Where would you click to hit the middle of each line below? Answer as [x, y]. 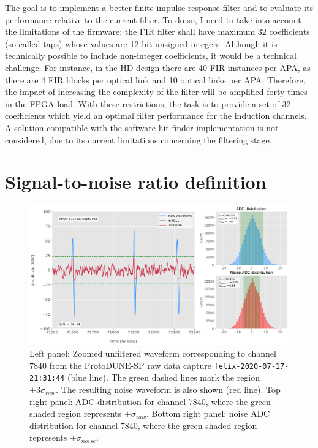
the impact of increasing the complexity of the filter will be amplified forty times [156, 92]
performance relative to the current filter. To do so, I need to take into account [153, 19]
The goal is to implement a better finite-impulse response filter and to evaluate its [159, 7]
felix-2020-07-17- [252, 366]
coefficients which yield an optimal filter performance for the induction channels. [156, 116]
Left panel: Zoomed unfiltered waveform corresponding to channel [153, 353]
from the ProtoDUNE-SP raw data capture [130, 365]
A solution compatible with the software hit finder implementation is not [142, 127]
